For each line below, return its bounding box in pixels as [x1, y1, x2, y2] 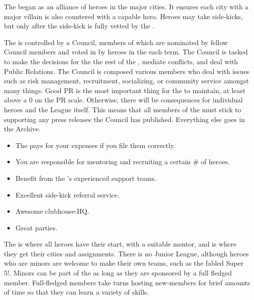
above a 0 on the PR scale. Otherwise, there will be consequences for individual [4, 95, 243, 105]
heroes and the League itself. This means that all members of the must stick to [4, 104, 241, 114]
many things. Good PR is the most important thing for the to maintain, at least [4, 85, 246, 95]
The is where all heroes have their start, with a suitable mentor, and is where [4, 239, 236, 249]
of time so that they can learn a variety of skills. [4, 287, 149, 297]
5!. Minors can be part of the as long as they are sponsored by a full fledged [4, 268, 232, 278]
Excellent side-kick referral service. [15, 189, 120, 200]
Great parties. [15, 222, 57, 232]
